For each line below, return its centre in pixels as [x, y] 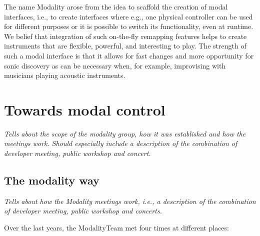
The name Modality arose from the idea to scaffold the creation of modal [116, 6]
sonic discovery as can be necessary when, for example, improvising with [115, 65]
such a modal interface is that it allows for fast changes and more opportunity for [129, 55]
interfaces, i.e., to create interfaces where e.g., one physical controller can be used [128, 16]
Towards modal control [85, 109]
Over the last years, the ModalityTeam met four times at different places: [116, 228]
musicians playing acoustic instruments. [65, 75]
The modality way [52, 180]
